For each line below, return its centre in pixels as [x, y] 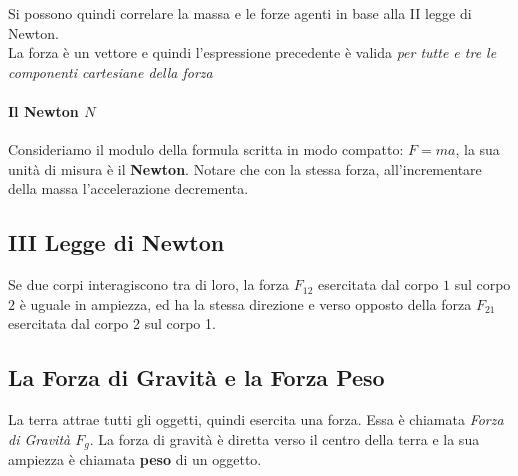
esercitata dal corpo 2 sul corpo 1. [112, 323]
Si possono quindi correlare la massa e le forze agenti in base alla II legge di [240, 13]
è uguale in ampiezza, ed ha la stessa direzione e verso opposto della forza [245, 303]
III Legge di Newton [116, 242]
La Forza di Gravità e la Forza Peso [196, 377]
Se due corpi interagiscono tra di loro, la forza [149, 284]
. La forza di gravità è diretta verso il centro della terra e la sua [284, 438]
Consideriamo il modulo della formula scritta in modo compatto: [206, 149]
